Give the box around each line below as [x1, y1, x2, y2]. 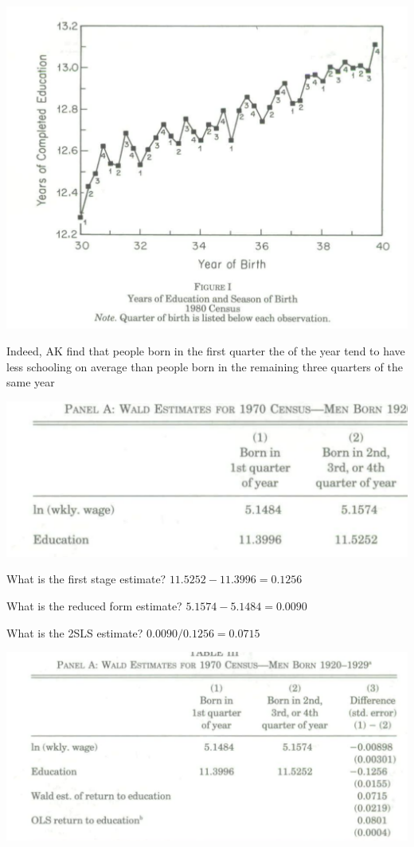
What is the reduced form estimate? [6, 597, 182, 614]
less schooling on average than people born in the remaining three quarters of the [6, 358, 403, 374]
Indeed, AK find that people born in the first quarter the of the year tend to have [6, 343, 405, 359]
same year [6, 374, 55, 390]
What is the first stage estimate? [6, 571, 166, 587]
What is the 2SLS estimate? [6, 624, 143, 641]
